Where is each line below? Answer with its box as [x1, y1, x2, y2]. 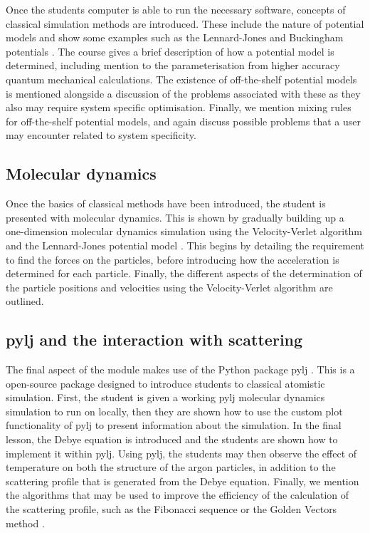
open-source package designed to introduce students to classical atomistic [6, 376, 325, 390]
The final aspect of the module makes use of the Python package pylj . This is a [6, 362, 355, 377]
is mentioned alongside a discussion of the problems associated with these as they [6, 86, 361, 100]
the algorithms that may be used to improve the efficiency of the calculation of [6, 487, 349, 502]
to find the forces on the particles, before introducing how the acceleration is [6, 252, 339, 266]
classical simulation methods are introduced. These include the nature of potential [6, 16, 364, 31]
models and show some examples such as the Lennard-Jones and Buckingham [6, 30, 344, 45]
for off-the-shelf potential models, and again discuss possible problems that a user [6, 113, 361, 128]
